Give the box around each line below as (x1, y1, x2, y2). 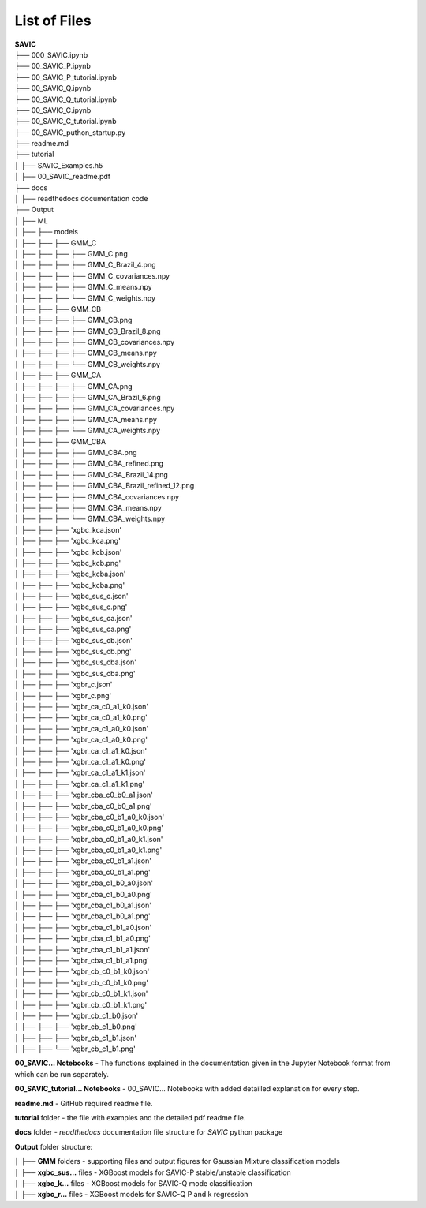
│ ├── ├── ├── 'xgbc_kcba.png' (14, 580, 125, 589)
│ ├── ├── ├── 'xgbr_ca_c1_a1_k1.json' (14, 768, 146, 777)
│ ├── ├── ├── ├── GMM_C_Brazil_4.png (14, 260, 156, 270)
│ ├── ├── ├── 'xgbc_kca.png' (14, 537, 121, 546)
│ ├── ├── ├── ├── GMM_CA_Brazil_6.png (14, 393, 161, 402)
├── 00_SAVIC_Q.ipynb (14, 84, 92, 93)
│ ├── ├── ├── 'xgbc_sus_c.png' (14, 602, 128, 611)
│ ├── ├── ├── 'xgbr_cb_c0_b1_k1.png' (14, 1000, 148, 1009)
